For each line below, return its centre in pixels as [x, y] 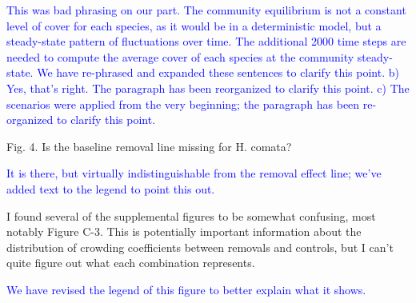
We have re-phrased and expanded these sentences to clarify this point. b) [218, 72]
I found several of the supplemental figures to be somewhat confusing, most [191, 215]
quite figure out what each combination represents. [131, 263]
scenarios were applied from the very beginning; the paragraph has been [183, 104]
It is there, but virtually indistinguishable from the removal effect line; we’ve [194, 173]
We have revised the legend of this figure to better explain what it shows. [186, 289]
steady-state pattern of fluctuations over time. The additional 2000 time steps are [206, 41]
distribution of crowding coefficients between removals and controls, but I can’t [200, 247]
